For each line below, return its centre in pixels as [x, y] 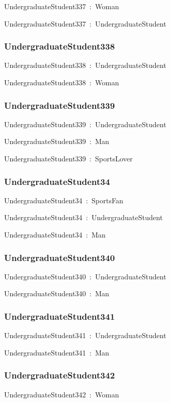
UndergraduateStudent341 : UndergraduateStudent [85, 335]
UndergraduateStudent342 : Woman [62, 394]
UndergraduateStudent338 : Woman [62, 82]
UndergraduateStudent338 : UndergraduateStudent [85, 65]
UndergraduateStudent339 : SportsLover [68, 158]
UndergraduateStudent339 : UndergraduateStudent [85, 124]
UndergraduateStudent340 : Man [57, 293]
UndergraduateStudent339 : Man [57, 141]
